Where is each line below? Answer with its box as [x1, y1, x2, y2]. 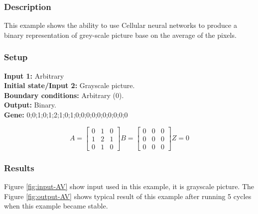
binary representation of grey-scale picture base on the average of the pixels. [4, 29, 237, 40]
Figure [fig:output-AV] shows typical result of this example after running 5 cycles [4, 191, 252, 201]
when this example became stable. [4, 201, 108, 211]
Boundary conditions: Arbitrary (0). [4, 90, 124, 100]
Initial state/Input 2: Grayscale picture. [4, 80, 135, 91]
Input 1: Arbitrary [4, 70, 64, 81]
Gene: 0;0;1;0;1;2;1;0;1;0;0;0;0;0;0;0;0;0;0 [4, 109, 128, 119]
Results [4, 161, 34, 174]
